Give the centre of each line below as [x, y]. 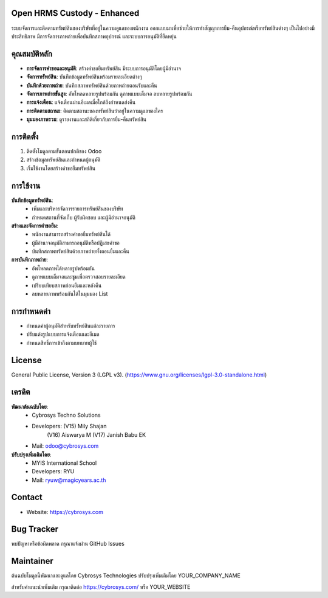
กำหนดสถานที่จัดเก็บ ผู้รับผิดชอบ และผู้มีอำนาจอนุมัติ [84, 217]
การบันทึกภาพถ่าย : [29, 260]
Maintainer [32, 561]
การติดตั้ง [25, 137]
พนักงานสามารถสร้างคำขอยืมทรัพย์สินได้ [71, 234]
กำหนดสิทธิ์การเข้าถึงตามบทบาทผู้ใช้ [62, 342]
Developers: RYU [53, 471]
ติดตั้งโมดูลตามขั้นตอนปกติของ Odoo [64, 151]
